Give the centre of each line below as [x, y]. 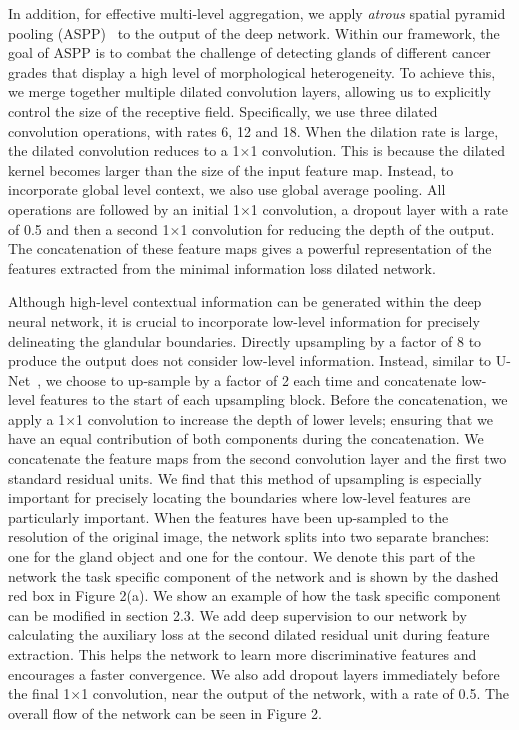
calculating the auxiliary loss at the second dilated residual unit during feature [249, 634]
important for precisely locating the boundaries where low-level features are [239, 497]
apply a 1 [37, 418]
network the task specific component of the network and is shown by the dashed [253, 575]
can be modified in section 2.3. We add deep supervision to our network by [237, 614]
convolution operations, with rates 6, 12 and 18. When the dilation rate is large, [253, 130]
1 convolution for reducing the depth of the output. [337, 228]
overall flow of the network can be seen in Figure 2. [165, 712]
